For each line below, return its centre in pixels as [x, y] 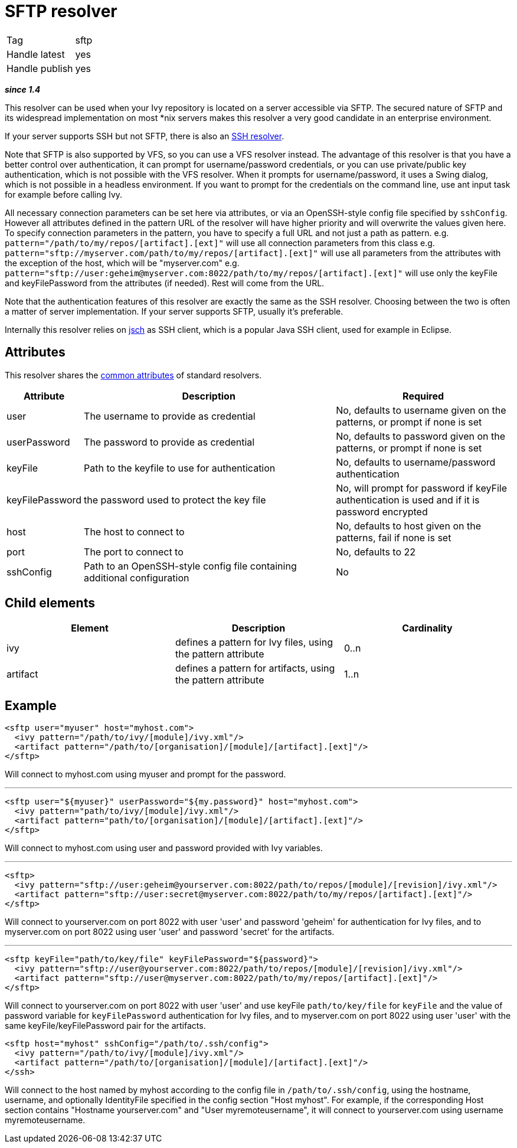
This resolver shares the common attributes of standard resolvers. [133, 375]
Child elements [50, 603]
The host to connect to [134, 532]
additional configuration [137, 578]
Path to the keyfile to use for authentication [180, 468]
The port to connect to [134, 552]
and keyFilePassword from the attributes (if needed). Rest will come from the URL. [165, 283]
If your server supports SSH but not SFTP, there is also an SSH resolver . [145, 136]
